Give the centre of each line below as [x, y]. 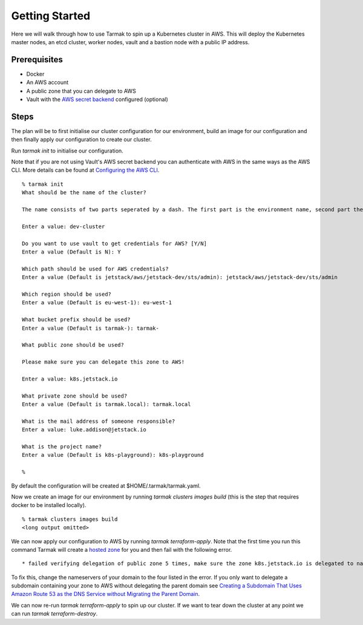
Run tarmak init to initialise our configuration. [67, 151]
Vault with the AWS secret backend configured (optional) [97, 99]
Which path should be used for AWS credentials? [95, 269]
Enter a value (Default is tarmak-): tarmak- [91, 328]
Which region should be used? [67, 294]
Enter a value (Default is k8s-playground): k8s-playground [113, 455]
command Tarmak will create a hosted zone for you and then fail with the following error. [122, 549]
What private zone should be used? [75, 396]
